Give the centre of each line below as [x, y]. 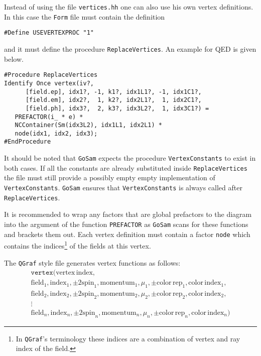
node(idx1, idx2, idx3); [56, 133]
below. [14, 58]
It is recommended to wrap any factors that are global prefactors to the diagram [128, 214]
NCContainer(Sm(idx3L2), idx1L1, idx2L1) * [88, 125]
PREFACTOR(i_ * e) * [49, 117]
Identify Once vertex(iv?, [49, 83]
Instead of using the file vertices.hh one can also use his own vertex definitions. [129, 7]
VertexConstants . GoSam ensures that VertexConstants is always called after [123, 188]
